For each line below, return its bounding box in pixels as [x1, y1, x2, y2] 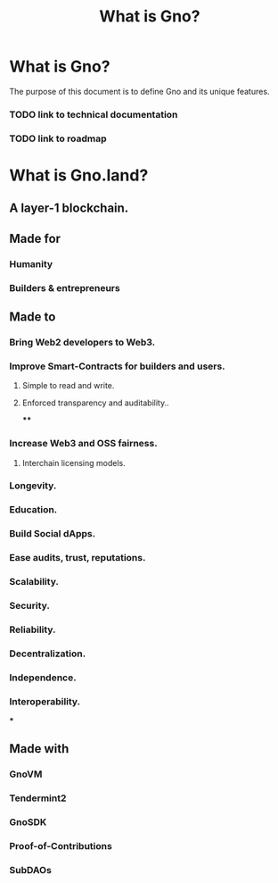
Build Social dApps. [9, 528, 96, 540]
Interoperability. [9, 695, 81, 707]
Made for [9, 230, 61, 246]
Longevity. [9, 479, 57, 492]
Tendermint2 [9, 792, 67, 804]
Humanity [9, 257, 53, 270]
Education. [9, 504, 58, 516]
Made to [9, 309, 56, 324]
